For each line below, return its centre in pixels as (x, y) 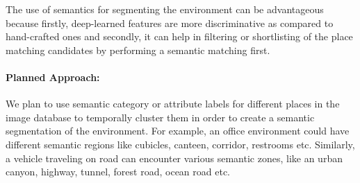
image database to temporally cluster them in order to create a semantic (160, 117)
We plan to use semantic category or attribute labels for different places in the (173, 104)
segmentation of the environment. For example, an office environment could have (178, 131)
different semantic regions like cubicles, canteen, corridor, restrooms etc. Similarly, (180, 144)
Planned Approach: (53, 77)
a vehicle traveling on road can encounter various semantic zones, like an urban (174, 158)
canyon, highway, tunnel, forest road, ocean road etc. (118, 172)
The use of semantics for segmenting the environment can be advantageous (165, 9)
